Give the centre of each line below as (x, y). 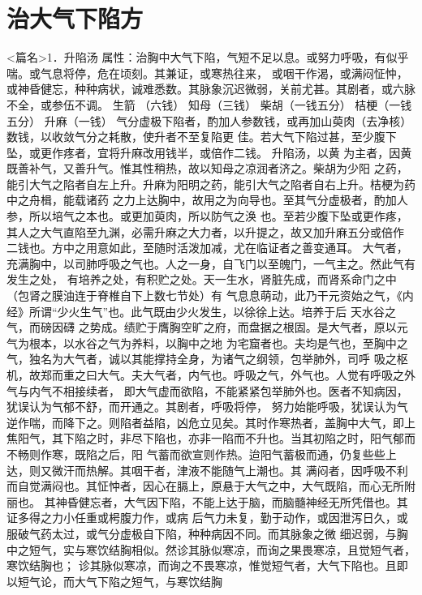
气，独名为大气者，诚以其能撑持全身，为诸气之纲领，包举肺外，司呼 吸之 (202, 359)
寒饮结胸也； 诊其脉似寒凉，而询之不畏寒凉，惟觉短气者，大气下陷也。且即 (207, 565)
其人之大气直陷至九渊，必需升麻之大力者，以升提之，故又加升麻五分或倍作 (205, 231)
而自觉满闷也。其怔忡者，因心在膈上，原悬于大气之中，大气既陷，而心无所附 (211, 486)
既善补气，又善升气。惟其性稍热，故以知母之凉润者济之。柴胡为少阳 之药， (207, 168)
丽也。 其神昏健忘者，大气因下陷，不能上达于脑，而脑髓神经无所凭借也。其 (207, 501)
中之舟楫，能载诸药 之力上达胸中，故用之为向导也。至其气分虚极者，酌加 (202, 200)
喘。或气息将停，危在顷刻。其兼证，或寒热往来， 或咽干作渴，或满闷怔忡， (207, 73)
